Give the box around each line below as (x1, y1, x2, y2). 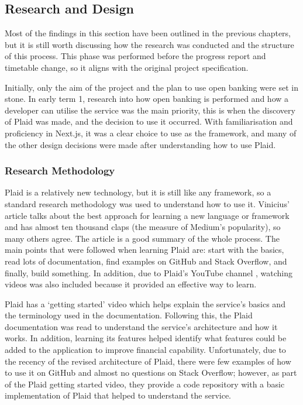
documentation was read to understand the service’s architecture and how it (5, 320, 278, 332)
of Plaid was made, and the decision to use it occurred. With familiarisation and (5, 115, 293, 128)
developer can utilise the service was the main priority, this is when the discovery (5, 104, 295, 116)
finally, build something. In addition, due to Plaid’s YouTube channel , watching (5, 266, 293, 279)
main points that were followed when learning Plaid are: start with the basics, (5, 243, 284, 256)
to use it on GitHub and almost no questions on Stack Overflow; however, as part (5, 366, 297, 379)
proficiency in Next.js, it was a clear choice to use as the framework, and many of (5, 126, 297, 139)
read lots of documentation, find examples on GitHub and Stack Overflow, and (5, 255, 287, 267)
